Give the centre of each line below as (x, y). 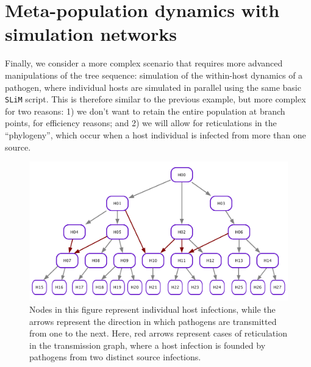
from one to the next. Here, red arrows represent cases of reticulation (158, 333)
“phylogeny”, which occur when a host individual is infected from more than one (155, 134)
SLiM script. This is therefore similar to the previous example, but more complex (155, 99)
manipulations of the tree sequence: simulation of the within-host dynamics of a (154, 75)
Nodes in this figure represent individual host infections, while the (152, 309)
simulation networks (91, 34)
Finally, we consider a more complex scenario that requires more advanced (144, 63)
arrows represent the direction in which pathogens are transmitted (153, 321)
